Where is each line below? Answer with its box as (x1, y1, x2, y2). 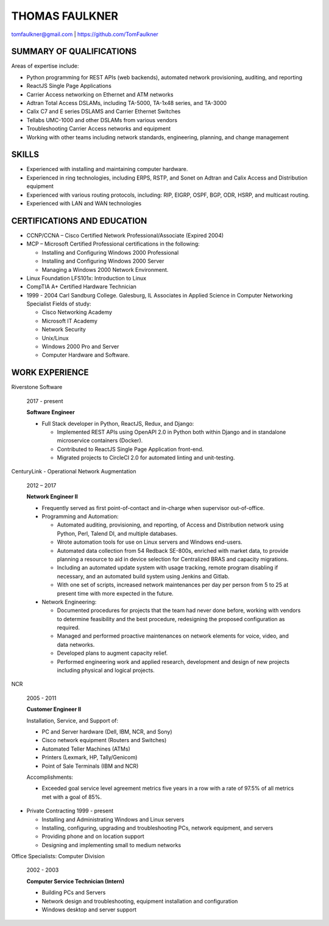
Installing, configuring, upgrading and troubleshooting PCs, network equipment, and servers (41, 824, 274, 831)
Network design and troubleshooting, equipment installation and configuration (41, 897, 238, 905)
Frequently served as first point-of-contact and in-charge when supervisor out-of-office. (41, 504, 265, 511)
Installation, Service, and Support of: (26, 716, 119, 724)
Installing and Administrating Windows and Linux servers (41, 815, 185, 823)
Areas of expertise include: (11, 62, 79, 70)
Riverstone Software (11, 384, 63, 391)
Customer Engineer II (26, 705, 82, 713)
